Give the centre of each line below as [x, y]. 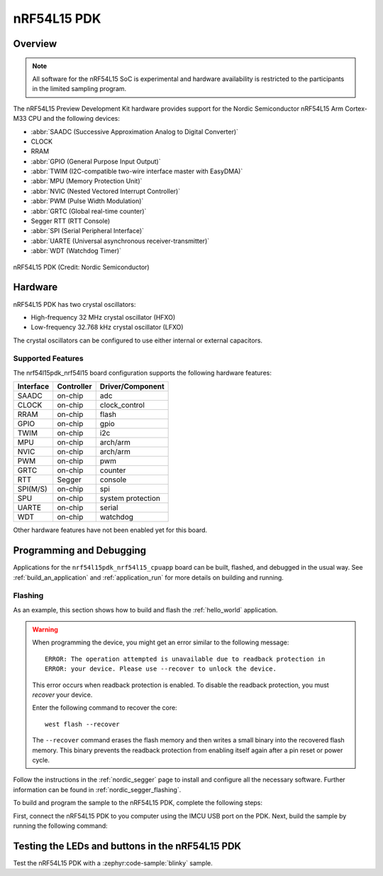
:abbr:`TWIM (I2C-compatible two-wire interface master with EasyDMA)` [137, 171]
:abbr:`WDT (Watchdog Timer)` [76, 251]
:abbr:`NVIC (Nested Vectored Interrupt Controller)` [106, 191]
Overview [35, 44]
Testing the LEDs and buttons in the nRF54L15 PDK [127, 846]
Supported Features [49, 359]
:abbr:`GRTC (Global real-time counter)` [89, 211]
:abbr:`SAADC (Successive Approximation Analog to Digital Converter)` [135, 131]
